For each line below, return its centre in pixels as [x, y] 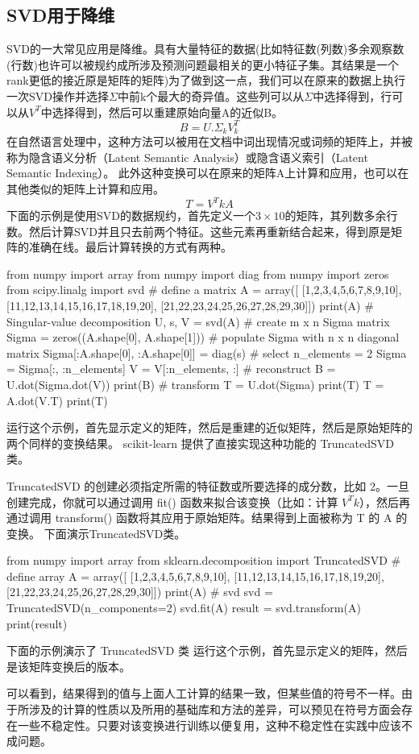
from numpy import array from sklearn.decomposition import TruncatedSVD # [204, 560]
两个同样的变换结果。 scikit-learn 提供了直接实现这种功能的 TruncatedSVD [201, 443]
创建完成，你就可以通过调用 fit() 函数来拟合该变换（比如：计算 [172, 501]
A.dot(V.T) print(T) [57, 400]
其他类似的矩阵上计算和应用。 [85, 188]
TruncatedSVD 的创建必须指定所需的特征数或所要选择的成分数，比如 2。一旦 [208, 485]
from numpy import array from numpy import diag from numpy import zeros [198, 273]
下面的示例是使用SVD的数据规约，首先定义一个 [131, 215]
